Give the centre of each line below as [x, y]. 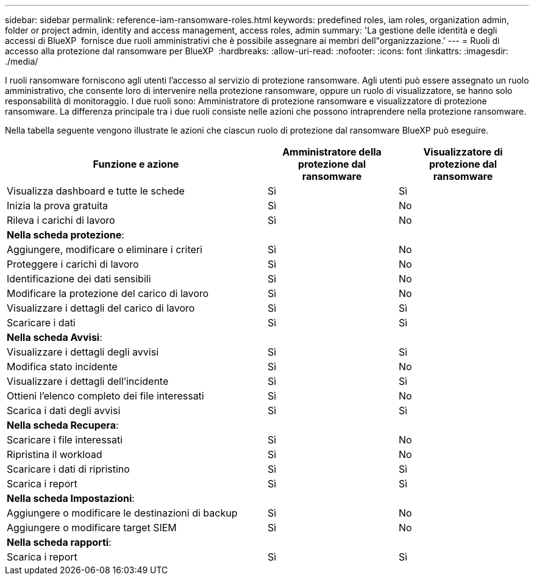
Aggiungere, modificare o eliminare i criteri [105, 249]
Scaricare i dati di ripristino [68, 469]
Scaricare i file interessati [65, 440]
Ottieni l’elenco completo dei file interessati [105, 396]
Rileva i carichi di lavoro [61, 220]
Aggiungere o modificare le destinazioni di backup [122, 513]
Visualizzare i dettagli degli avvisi [83, 352]
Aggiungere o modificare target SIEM [92, 528]
